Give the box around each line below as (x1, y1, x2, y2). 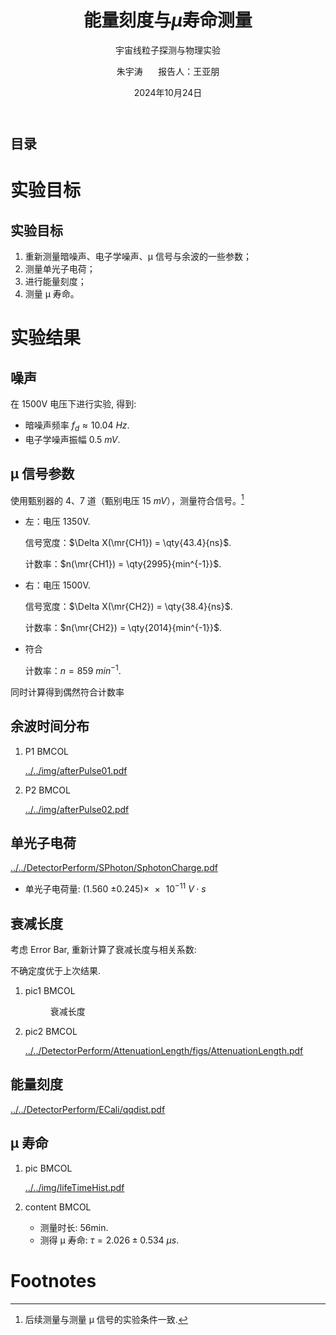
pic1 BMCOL (24, 984, 76, 996)
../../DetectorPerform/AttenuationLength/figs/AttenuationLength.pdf (24, 1044, 304, 1056)
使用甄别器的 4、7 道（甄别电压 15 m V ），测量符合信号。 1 (10, 492, 245, 506)
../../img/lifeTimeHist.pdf (24, 1181, 125, 1193)
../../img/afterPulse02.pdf (24, 803, 130, 815)
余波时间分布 (10, 718, 90, 735)
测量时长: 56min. (39, 1221, 109, 1233)
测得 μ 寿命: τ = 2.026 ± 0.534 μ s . (39, 1234, 180, 1246)
